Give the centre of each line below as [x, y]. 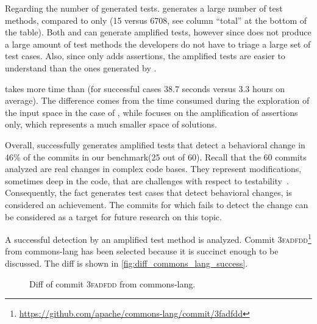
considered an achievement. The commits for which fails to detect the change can [157, 204]
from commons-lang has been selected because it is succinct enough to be [142, 251]
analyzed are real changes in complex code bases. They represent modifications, [153, 169]
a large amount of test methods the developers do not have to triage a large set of [158, 44]
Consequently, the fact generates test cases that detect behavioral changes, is [148, 193]
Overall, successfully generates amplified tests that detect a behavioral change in [155, 144]
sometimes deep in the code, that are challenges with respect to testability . [147, 180]
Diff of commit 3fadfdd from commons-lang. [112, 283]
